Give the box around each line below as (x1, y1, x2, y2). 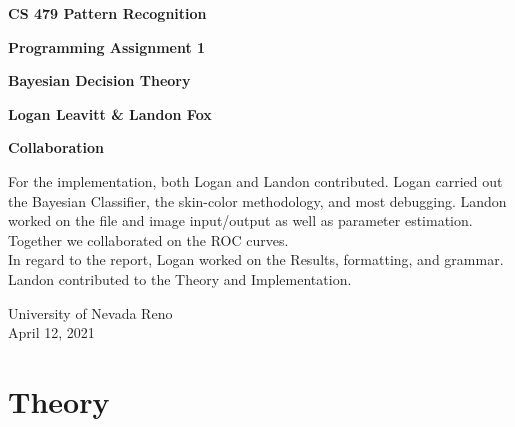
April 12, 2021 (8, 322, 95, 343)
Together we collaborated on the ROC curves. (8, 229, 289, 250)
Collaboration (8, 137, 105, 158)
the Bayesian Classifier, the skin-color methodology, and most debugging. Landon (8, 190, 507, 211)
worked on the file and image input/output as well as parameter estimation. (8, 210, 473, 231)
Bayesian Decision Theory (8, 70, 191, 91)
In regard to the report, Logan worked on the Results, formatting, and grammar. (8, 249, 504, 270)
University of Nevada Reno (8, 302, 173, 323)
